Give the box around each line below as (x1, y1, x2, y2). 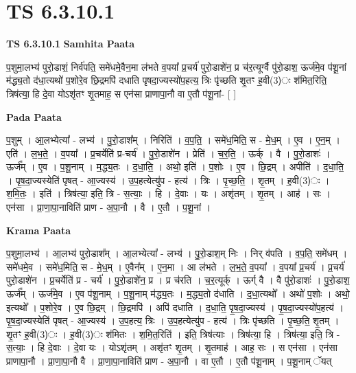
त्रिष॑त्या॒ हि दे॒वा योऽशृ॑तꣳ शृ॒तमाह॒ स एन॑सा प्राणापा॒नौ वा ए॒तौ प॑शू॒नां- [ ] (6, 86, 237, 100)
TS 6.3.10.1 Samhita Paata (6, 36, 135, 51)
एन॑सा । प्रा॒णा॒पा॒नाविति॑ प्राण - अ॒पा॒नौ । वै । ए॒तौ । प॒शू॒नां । (6, 200, 211, 214)
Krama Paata (6, 223, 71, 237)
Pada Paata (6, 109, 62, 124)
